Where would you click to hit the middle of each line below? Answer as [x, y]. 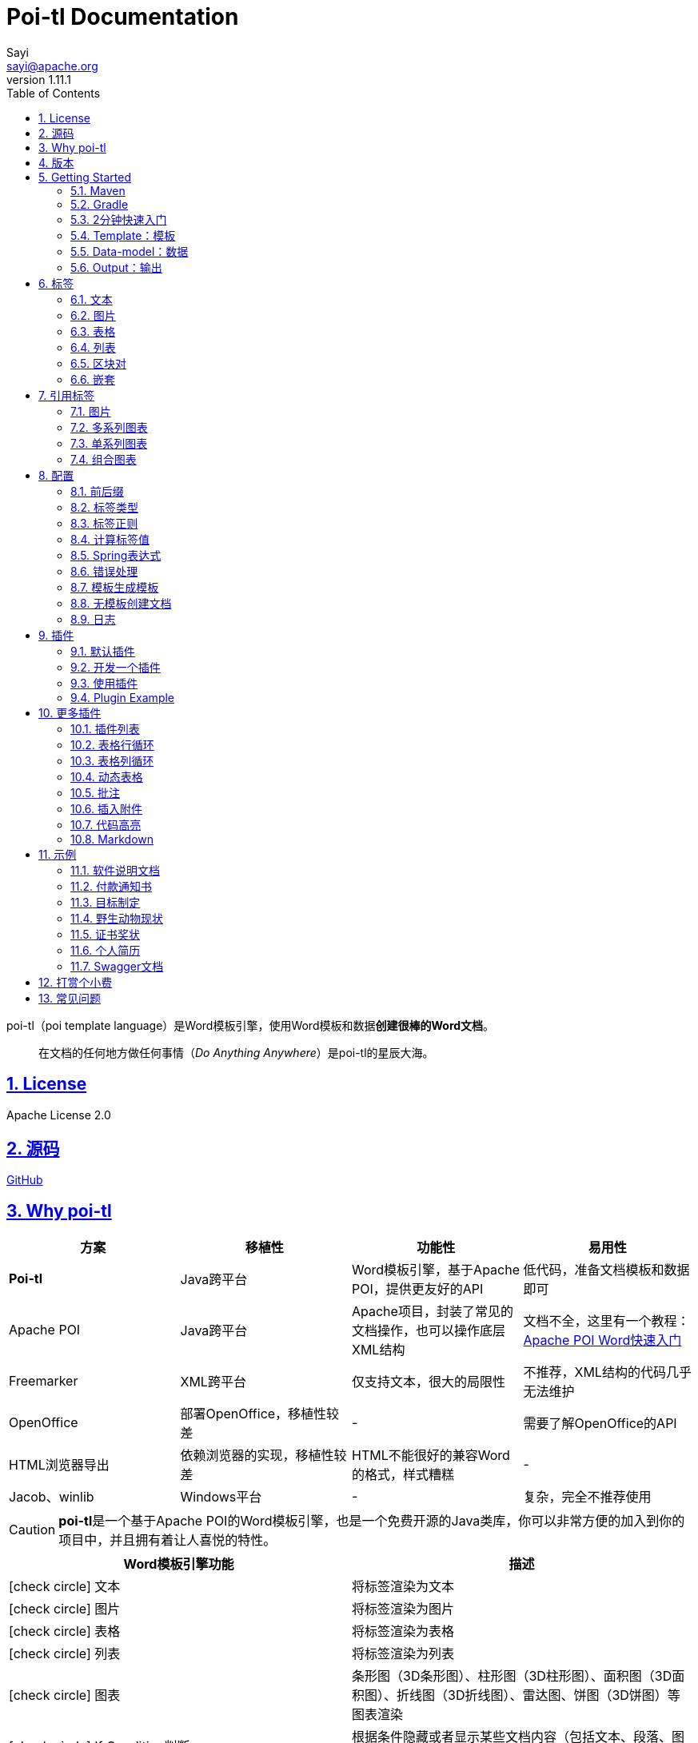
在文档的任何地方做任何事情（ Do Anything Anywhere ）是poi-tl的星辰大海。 [236, 1052]
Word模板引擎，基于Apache [436, 1270]
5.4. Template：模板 [123, 235]
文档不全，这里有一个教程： [606, 1321]
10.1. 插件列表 [105, 728]
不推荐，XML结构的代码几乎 [607, 1372]
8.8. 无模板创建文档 [121, 603]
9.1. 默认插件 [103, 651]
